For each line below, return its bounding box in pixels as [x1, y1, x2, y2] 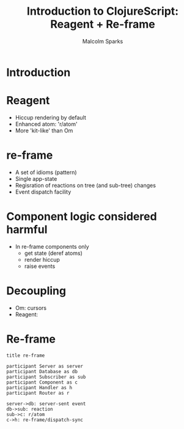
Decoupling [6, 284, 66, 298]
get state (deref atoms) [24, 249, 83, 257]
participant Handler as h [6, 384, 72, 390]
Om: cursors [15, 304, 47, 311]
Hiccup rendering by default [15, 113, 87, 121]
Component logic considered [6, 210, 157, 223]
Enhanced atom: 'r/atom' [15, 120, 78, 127]
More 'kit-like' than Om [15, 127, 73, 134]
